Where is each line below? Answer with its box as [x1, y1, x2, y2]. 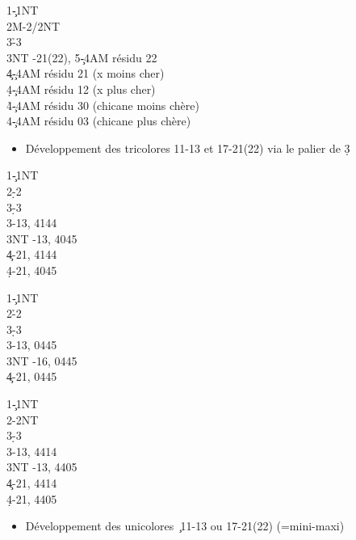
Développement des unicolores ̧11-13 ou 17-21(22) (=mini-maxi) [25, 517, 345, 534]
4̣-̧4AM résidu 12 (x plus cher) [6, 80, 156, 97]
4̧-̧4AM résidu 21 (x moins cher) [6, 65, 165, 82]
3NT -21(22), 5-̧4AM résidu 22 [6, 49, 157, 65]
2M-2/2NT [6, 17, 61, 34]
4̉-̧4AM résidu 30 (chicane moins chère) [6, 96, 199, 113]
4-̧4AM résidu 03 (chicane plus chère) [6, 112, 191, 129]
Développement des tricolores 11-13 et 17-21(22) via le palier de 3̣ [25, 139, 350, 156]
